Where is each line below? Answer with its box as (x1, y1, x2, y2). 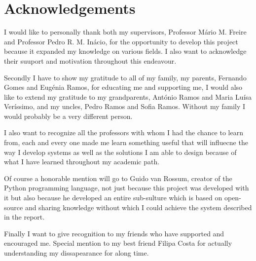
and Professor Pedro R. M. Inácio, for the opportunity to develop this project (4, 36, 238, 46)
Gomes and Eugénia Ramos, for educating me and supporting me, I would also (4, 82, 243, 92)
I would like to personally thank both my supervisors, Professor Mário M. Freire (4, 27, 247, 37)
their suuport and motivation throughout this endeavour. (4, 55, 177, 66)
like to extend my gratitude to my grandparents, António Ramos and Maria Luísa (4, 91, 252, 102)
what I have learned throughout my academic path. (4, 156, 160, 167)
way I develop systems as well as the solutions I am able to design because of (4, 147, 237, 157)
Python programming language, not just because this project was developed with (4, 183, 249, 193)
